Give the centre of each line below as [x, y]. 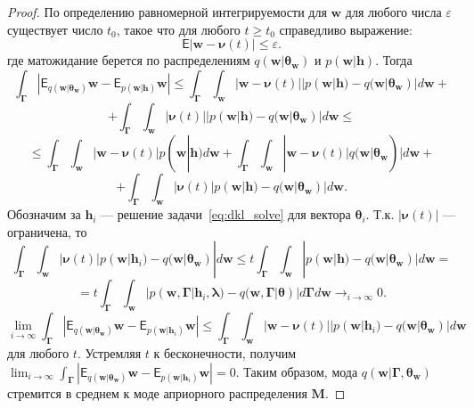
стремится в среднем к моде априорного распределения [157, 392]
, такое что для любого [178, 29]
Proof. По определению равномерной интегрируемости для [167, 12]
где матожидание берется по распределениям [129, 60]
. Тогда [394, 60]
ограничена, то [47, 231]
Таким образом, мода [301, 371]
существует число [55, 29]
